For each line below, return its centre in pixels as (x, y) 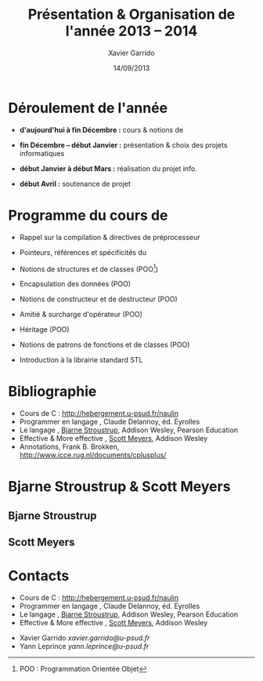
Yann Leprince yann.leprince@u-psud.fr (84, 646)
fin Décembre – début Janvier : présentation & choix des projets (124, 145)
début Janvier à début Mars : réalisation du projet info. (108, 168)
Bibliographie (52, 392)
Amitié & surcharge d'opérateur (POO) (81, 315)
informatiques (42, 153)
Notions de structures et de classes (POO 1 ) (89, 268)
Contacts (39, 576)
